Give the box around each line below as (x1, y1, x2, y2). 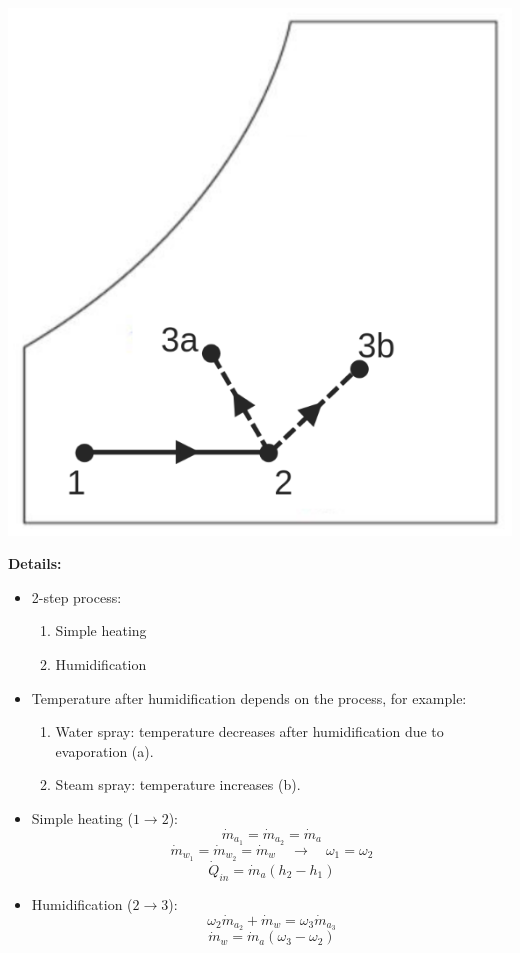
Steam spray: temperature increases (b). (55, 774, 301, 795)
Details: (8, 553, 62, 574)
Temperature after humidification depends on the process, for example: (31, 687, 467, 708)
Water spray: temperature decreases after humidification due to (55, 721, 444, 742)
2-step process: (31, 586, 122, 607)
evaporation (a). (55, 740, 154, 761)
